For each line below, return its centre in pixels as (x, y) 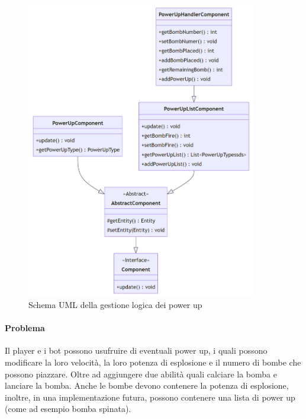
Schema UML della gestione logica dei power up (115, 305)
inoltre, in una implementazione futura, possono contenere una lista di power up (150, 397)
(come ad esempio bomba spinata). (68, 409)
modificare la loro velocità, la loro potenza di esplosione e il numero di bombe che (153, 362)
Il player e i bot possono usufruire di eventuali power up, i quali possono (136, 350)
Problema (25, 328)
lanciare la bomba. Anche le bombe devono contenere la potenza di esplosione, (147, 385)
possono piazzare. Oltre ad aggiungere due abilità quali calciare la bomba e (141, 374)
